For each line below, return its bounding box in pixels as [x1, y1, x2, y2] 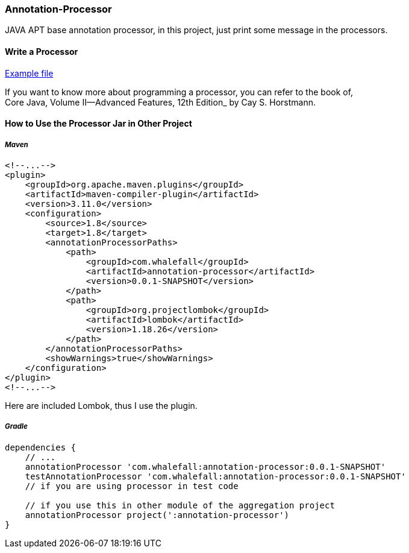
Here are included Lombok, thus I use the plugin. [5, 400, 198, 411]
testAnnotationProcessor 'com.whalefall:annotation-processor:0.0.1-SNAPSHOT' [25, 471, 406, 481]
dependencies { [5, 442, 76, 452]
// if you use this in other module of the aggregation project [25, 500, 335, 510]
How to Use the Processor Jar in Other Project [5, 118, 192, 129]
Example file [5, 68, 54, 78]
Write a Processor [5, 46, 78, 57]
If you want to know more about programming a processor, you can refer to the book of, [5, 86, 354, 97]
